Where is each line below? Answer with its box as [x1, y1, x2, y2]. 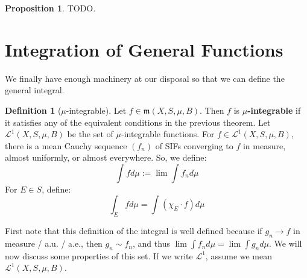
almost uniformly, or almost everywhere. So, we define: [5, 151, 207, 164]
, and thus [133, 237, 170, 250]
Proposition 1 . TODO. [5, 2, 96, 14]
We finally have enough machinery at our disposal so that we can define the [5, 72, 285, 84]
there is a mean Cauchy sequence [5, 139, 127, 152]
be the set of [67, 128, 113, 140]
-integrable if [247, 103, 301, 116]
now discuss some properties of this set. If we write [5, 249, 193, 262]
